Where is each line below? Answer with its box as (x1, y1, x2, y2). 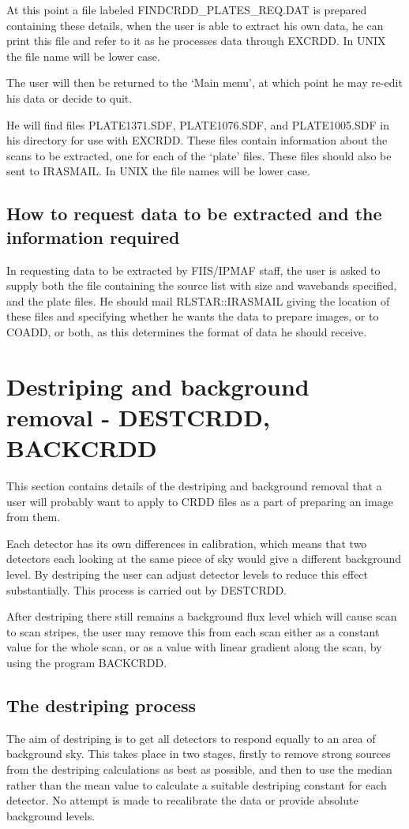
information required (6, 224, 180, 249)
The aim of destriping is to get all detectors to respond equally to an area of (6, 730, 376, 746)
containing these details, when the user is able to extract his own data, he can (6, 17, 384, 33)
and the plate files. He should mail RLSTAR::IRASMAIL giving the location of (6, 292, 390, 309)
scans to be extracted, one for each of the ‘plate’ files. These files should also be (6, 147, 392, 163)
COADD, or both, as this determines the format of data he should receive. (6, 323, 367, 339)
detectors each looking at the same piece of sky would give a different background (6, 550, 402, 567)
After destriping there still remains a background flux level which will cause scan (6, 608, 397, 625)
